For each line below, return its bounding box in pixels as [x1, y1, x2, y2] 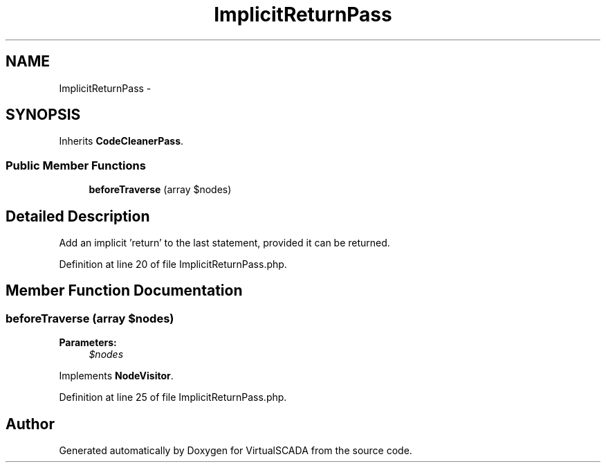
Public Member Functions [6, 158, 146, 172]
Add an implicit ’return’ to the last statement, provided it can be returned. [59, 237, 390, 249]
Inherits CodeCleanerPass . [59, 135, 184, 147]
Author [6, 415, 55, 433]
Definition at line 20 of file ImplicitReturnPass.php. [59, 258, 287, 271]
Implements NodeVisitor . [59, 370, 174, 382]
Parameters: [59, 336, 117, 349]
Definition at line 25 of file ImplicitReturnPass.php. [59, 391, 287, 404]
